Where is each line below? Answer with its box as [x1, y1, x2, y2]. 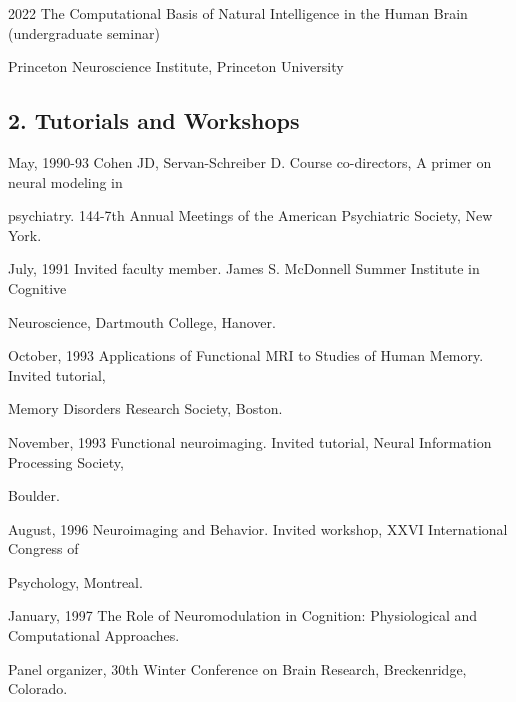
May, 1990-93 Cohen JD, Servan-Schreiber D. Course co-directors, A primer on [8, 151, 492, 172]
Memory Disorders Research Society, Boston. [8, 398, 283, 419]
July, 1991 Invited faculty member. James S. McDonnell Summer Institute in [8, 258, 480, 279]
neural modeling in [8, 171, 123, 192]
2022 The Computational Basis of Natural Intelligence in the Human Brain [8, 3, 468, 23]
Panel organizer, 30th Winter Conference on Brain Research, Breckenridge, [8, 658, 467, 679]
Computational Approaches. [8, 625, 180, 646]
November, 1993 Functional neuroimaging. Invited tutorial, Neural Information [8, 431, 492, 452]
